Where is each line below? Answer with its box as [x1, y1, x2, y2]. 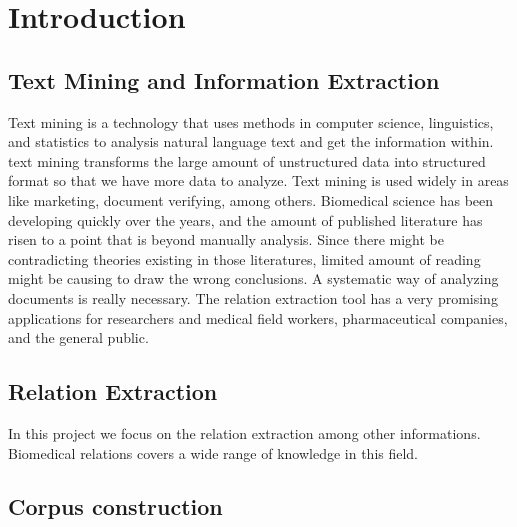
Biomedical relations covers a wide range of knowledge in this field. [8, 442, 419, 463]
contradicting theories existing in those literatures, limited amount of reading [8, 248, 481, 269]
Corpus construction [8, 491, 223, 522]
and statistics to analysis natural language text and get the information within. [8, 131, 494, 152]
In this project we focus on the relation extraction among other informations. [8, 422, 481, 443]
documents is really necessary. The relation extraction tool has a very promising [8, 287, 498, 308]
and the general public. [8, 327, 149, 348]
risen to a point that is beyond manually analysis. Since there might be [8, 229, 444, 250]
